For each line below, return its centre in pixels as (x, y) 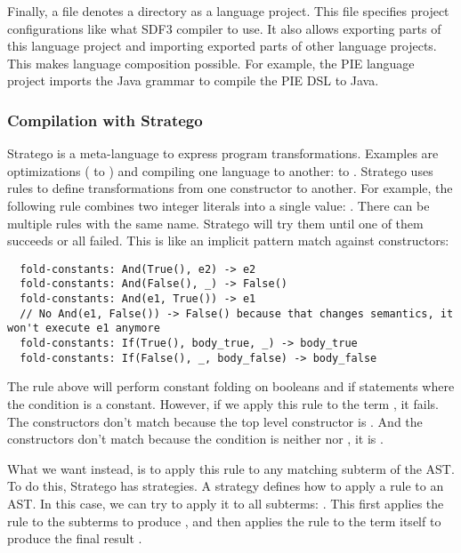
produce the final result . (75, 538)
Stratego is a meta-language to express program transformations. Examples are (223, 153)
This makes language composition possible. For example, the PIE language (211, 63)
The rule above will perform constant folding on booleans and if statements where (231, 386)
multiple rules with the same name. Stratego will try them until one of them (215, 223)
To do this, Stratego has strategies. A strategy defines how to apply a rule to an (226, 486)
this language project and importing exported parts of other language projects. (222, 46)
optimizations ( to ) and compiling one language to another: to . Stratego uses (220, 170)
